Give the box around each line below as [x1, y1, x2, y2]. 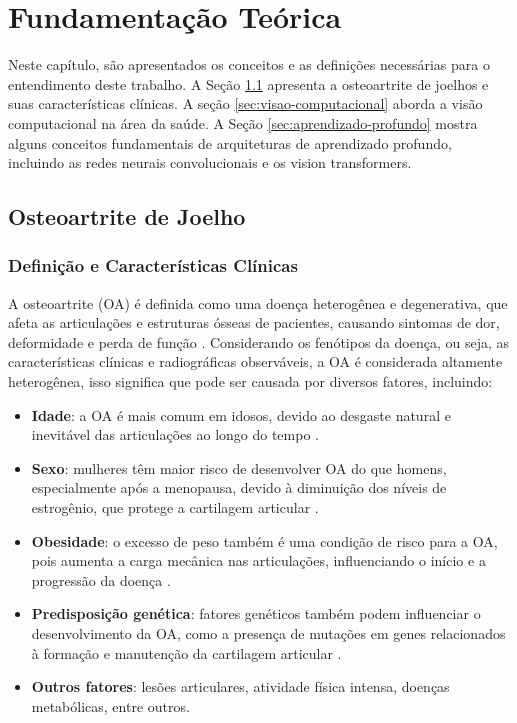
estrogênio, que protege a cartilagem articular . [31, 497, 319, 518]
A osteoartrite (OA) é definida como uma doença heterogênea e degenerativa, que [8, 292, 508, 313]
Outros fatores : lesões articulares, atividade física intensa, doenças [31, 676, 450, 697]
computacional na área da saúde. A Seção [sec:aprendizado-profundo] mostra [8, 112, 478, 133]
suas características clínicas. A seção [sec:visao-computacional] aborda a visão [8, 93, 483, 114]
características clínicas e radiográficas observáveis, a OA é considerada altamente [8, 351, 503, 372]
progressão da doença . [31, 569, 171, 590]
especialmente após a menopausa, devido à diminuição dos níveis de [31, 477, 447, 498]
